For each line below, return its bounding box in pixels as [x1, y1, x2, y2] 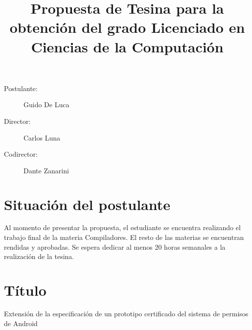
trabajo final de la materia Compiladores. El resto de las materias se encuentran [4, 232, 244, 242]
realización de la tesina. [4, 251, 74, 261]
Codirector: [4, 149, 38, 159]
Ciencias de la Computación [31, 36, 224, 56]
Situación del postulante [4, 194, 171, 214]
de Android [4, 318, 38, 328]
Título [4, 280, 46, 300]
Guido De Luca [23, 99, 69, 110]
